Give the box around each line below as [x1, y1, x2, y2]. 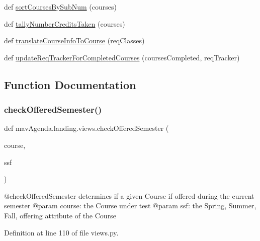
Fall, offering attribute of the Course [4, 210, 116, 220]
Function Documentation [4, 76, 136, 92]
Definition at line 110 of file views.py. [4, 227, 119, 237]
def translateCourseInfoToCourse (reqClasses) [4, 35, 145, 46]
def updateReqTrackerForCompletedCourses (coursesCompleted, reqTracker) [4, 52, 240, 62]
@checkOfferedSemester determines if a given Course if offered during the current [4, 190, 254, 201]
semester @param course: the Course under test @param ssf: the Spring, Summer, [4, 200, 256, 211]
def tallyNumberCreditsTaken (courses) [4, 18, 125, 29]
